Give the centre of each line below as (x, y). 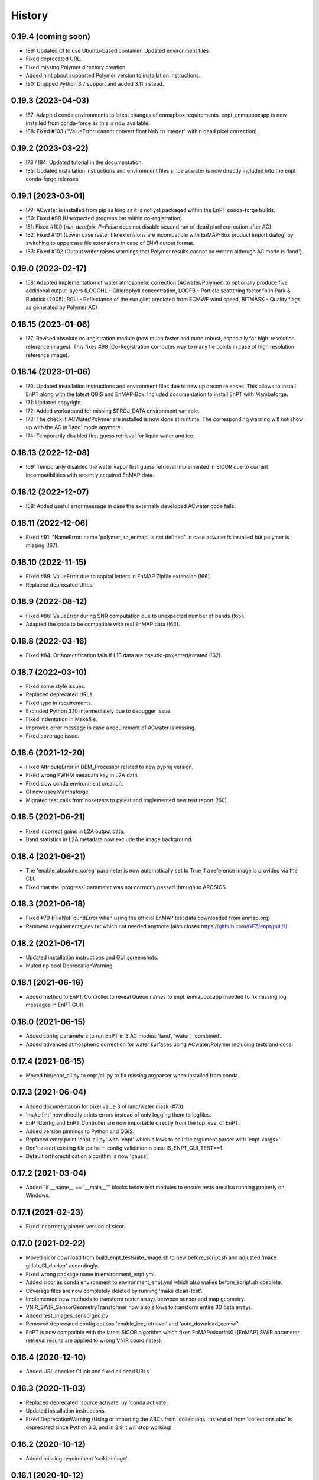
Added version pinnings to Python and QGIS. (80, 1131)
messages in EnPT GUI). (55, 1005)
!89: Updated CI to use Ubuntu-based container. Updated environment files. (118, 51)
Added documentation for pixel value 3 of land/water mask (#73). (105, 1106)
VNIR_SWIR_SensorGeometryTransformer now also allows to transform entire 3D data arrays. (139, 1307)
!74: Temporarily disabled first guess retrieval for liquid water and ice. (110, 436)
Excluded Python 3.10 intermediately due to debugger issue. (99, 711)
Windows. (38, 1195)
